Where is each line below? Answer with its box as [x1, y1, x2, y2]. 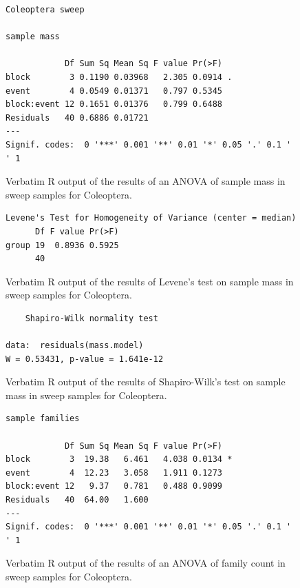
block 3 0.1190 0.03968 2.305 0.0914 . [6, 72, 233, 82]
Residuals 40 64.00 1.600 [6, 495, 149, 505]
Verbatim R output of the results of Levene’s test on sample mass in [6, 274, 294, 288]
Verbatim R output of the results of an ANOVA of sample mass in [6, 174, 286, 188]
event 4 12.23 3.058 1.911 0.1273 [6, 467, 222, 478]
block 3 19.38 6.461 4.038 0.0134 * [6, 454, 233, 465]
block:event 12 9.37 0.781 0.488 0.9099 [6, 481, 222, 491]
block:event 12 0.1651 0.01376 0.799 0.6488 [6, 99, 222, 110]
